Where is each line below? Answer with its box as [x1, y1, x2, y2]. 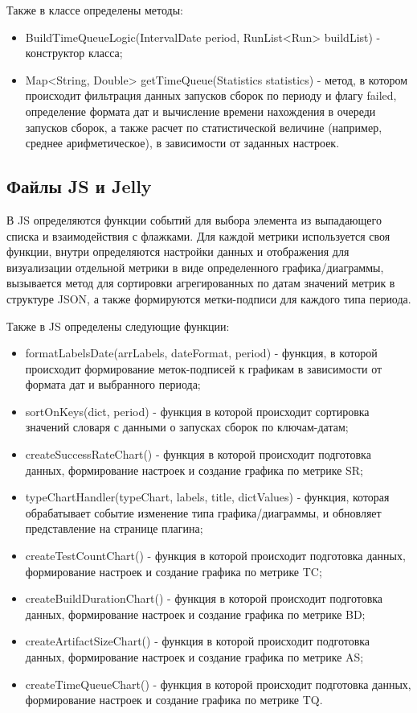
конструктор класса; [25, 44, 123, 61]
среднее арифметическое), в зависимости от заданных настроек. [25, 134, 340, 151]
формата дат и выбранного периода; [25, 376, 201, 393]
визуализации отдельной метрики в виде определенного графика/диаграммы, [6, 258, 384, 275]
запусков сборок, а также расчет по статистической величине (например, [25, 118, 382, 135]
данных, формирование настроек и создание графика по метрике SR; [25, 461, 363, 478]
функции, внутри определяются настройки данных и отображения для [6, 243, 350, 260]
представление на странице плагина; [25, 520, 203, 537]
